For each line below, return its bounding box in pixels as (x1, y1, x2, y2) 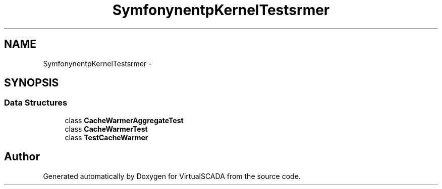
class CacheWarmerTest (65, 124, 148, 133)
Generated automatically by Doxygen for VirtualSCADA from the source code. (43, 171, 301, 180)
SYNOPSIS (4, 76, 59, 89)
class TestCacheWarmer (65, 133, 148, 142)
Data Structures (4, 98, 68, 108)
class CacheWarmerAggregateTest (65, 116, 184, 125)
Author (4, 150, 40, 163)
